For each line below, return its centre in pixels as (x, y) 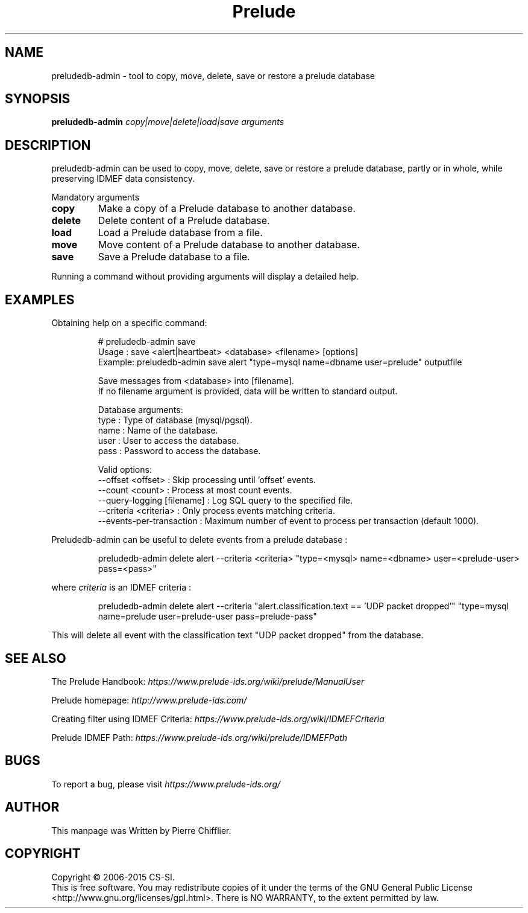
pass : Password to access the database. (179, 451)
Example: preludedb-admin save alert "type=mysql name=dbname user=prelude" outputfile (280, 362)
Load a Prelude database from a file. (180, 233)
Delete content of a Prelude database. (184, 221)
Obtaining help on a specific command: (129, 323)
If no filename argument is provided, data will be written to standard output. (248, 391)
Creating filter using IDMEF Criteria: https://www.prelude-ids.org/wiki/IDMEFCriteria (218, 719)
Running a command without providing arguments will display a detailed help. (205, 277)
